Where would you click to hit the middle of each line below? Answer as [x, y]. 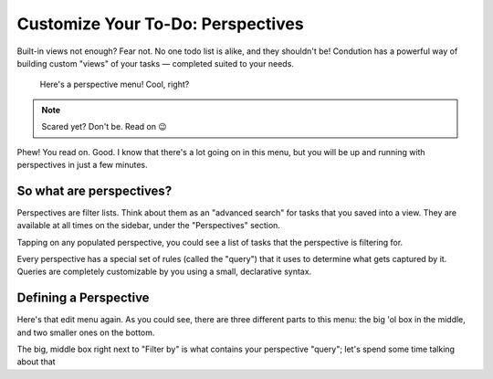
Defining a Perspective [83, 298]
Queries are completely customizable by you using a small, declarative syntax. [164, 272]
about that [36, 362]
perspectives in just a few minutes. [82, 164]
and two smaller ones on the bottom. [86, 332]
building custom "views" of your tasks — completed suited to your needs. [155, 63]
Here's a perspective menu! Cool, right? [115, 84]
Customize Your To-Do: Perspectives [161, 24]
